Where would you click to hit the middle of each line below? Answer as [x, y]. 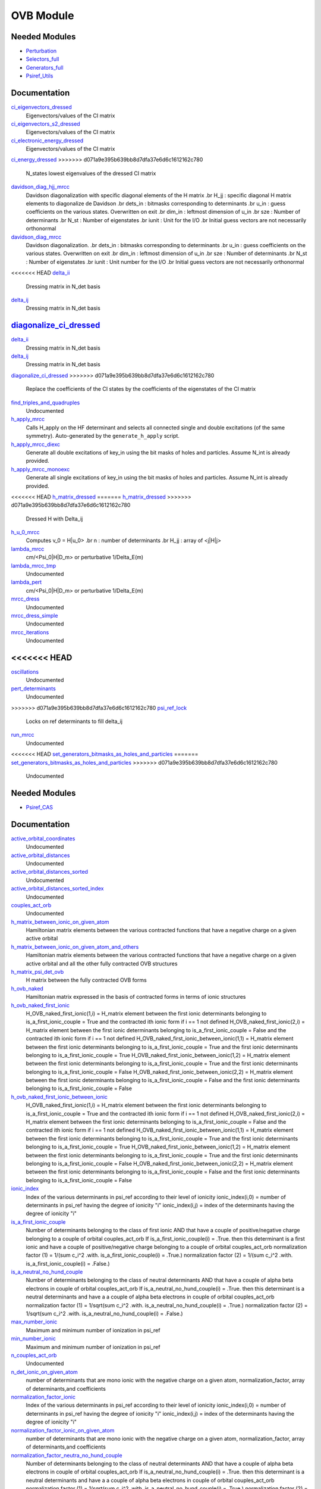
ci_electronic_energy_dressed [47, 141]
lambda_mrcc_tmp [34, 565]
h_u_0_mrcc [25, 532]
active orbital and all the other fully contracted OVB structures [102, 963]
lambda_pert [26, 582]
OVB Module [43, 15]
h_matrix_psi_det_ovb [37, 972]
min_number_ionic [33, 1339]
